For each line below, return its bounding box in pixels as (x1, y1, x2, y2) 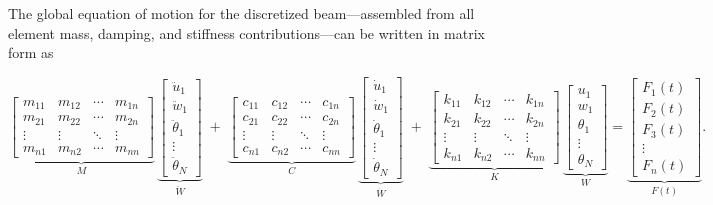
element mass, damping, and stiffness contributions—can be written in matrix (8, 22, 485, 43)
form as (8, 42, 54, 63)
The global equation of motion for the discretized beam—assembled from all (8, 3, 475, 23)
